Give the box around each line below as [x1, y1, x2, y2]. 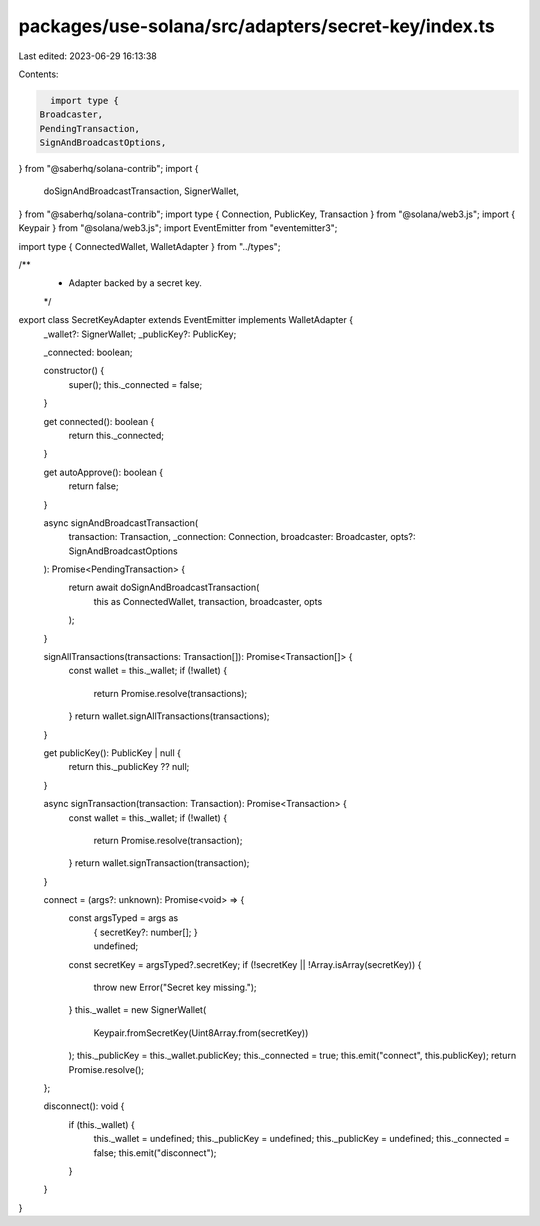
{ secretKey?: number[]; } [93, 926, 199, 938]
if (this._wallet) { [68, 1118, 135, 1130]
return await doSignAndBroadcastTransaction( [68, 581, 260, 594]
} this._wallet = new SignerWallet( [68, 1004, 207, 1016]
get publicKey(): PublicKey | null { [43, 746, 182, 759]
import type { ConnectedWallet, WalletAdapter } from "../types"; [18, 240, 281, 252]
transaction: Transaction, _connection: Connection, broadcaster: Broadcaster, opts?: [68, 531, 416, 543]
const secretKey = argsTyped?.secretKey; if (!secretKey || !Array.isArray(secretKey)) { [68, 958, 422, 970]
